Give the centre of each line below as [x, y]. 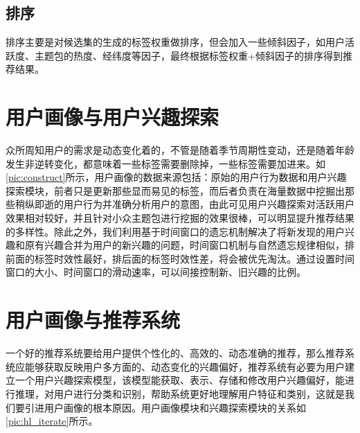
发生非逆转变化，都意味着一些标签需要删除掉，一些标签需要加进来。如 [165, 163]
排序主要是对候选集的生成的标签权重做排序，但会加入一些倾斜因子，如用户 [175, 42]
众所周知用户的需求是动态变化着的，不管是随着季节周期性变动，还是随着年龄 [180, 150]
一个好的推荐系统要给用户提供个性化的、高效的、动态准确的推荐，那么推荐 [175, 353]
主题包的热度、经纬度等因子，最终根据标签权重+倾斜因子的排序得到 [188, 55]
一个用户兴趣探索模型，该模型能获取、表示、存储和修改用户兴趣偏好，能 [180, 380]
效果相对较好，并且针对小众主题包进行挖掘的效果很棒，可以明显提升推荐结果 [180, 218]
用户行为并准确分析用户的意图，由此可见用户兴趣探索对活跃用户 [209, 204]
